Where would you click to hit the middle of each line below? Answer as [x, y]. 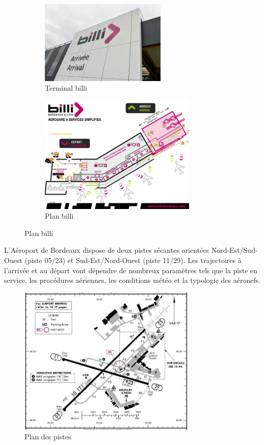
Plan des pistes [48, 437]
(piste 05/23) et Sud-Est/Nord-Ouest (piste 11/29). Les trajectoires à [133, 260]
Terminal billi [66, 88]
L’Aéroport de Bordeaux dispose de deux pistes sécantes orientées [107, 250]
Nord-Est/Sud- [234, 250]
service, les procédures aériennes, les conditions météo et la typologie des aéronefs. [133, 280]
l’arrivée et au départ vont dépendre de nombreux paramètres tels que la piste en [131, 270]
